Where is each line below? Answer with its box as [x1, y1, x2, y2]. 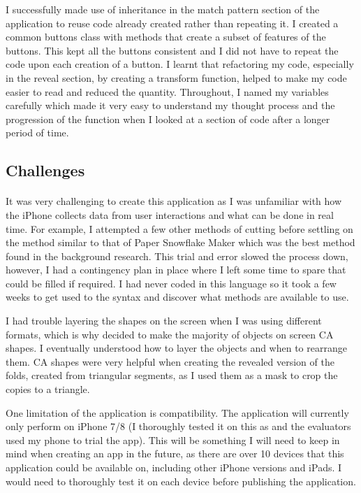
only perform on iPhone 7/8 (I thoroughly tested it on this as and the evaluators [6, 419, 351, 434]
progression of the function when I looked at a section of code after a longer [6, 111, 330, 126]
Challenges [6, 159, 85, 181]
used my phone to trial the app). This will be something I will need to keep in [6, 432, 340, 447]
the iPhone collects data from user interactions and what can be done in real [6, 207, 334, 222]
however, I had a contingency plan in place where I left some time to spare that [6, 262, 346, 277]
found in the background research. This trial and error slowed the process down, [6, 248, 348, 263]
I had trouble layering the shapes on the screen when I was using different [6, 313, 322, 328]
